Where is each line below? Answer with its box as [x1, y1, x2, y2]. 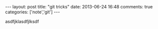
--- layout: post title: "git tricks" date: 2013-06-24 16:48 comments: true [5, 4, 153, 9]
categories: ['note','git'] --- [5, 9, 60, 15]
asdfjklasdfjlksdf [5, 19, 39, 24]
